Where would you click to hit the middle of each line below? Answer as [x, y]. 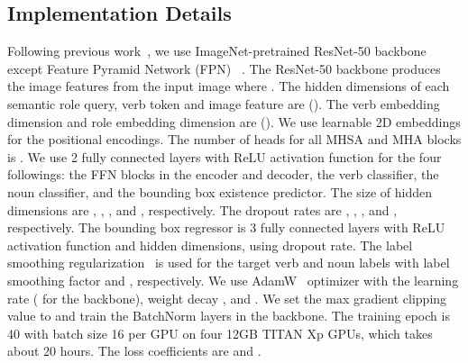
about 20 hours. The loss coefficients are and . [134, 351]
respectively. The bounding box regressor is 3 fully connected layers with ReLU [226, 227]
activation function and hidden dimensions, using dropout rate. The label [210, 245]
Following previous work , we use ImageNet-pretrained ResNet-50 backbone [217, 51]
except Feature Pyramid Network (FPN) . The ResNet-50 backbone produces [224, 68]
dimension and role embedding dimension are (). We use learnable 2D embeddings [234, 121]
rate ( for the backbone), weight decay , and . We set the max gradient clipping [227, 298]
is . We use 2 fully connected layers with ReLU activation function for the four [225, 156]
